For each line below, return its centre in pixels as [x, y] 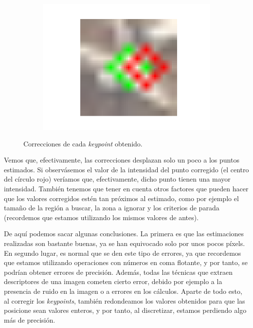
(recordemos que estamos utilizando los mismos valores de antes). [101, 217]
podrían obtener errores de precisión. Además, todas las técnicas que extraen [118, 272]
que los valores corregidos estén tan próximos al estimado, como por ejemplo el [121, 198]
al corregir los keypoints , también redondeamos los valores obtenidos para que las [125, 300]
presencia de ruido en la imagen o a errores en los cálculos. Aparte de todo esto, [123, 291]
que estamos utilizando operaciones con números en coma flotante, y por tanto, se [126, 262]
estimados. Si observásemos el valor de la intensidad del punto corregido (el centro [126, 169]
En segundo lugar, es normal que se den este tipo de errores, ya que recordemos [123, 253]
